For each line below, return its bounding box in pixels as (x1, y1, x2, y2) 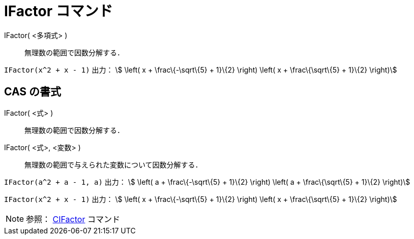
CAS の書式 (4, 85, 62, 98)
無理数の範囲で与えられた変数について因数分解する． (24, 160, 202, 169)
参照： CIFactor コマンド (26, 214, 120, 224)
